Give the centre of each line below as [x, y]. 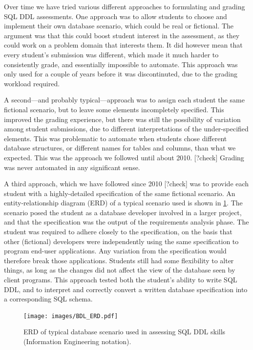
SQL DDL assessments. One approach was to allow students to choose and [116, 16]
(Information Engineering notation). [77, 341]
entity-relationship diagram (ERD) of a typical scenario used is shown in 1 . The [123, 203]
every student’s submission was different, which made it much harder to [111, 54]
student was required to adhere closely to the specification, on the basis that [118, 232]
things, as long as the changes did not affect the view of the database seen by [120, 270]
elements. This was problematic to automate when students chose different [116, 138]
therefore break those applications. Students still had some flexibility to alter [119, 260]
